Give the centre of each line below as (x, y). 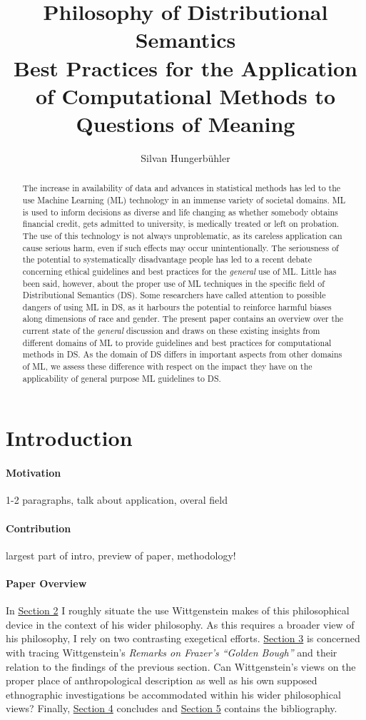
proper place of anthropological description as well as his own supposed (162, 680)
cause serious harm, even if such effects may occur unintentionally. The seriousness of (181, 247)
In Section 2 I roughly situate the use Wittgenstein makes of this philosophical (178, 610)
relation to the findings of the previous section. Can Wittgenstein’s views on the (181, 666)
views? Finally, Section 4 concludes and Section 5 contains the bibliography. (172, 708)
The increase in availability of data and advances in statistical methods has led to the (182, 188)
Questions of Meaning (185, 123)
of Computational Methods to (185, 95)
